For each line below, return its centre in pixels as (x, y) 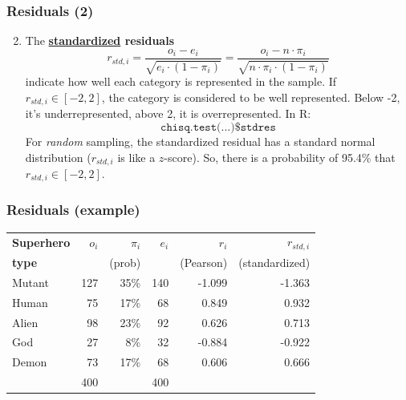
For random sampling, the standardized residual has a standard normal (200, 141)
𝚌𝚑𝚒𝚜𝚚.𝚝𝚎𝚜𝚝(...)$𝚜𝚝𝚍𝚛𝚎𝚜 (218, 127)
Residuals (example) (73, 210)
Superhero (41, 242)
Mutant (30, 282)
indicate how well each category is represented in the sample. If (181, 81)
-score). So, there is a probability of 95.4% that (280, 157)
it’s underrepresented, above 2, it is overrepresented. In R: (168, 113)
